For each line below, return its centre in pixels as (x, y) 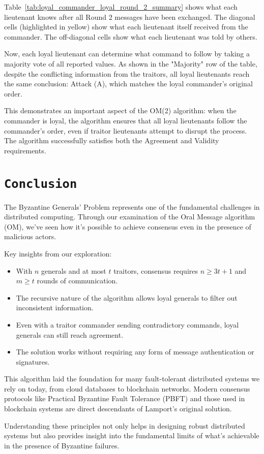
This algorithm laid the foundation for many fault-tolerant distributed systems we (132, 379)
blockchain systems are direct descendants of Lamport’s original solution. (118, 409)
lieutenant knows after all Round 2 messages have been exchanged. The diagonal (130, 17)
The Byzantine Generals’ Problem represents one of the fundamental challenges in (132, 206)
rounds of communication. (77, 281)
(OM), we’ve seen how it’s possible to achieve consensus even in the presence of (128, 226)
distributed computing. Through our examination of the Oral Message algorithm (130, 217)
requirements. (25, 150)
